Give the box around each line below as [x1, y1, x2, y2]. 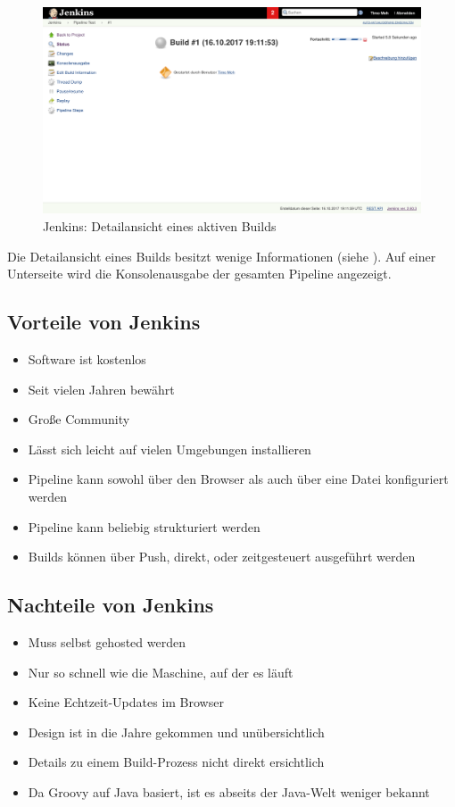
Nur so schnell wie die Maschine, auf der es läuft [28, 662, 294, 681]
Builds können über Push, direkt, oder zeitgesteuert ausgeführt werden [28, 547, 416, 566]
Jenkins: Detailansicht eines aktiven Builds [43, 217, 277, 236]
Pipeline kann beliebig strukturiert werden [28, 517, 261, 536]
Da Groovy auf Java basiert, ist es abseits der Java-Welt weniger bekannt [28, 782, 430, 801]
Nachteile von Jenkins [7, 591, 214, 619]
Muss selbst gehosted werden [28, 632, 186, 651]
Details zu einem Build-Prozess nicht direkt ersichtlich [28, 753, 325, 771]
